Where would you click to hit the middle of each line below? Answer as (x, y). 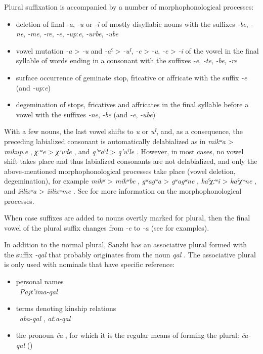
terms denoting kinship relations (66, 308)
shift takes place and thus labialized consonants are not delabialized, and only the (131, 161)
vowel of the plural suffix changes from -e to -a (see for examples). (107, 227)
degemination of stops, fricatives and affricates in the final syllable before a (132, 104)
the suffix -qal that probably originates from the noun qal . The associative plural (130, 254)
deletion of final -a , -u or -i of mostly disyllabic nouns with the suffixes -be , (132, 24)
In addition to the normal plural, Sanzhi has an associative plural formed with (125, 245)
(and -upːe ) (33, 87)
